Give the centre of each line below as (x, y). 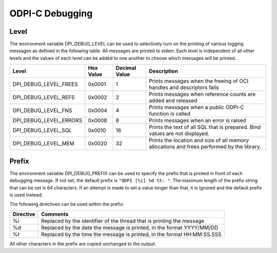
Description (164, 71)
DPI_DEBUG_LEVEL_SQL (42, 131)
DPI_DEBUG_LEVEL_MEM (43, 143)
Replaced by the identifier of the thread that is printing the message (123, 221)
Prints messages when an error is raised (197, 120)
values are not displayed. (179, 134)
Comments (55, 214)
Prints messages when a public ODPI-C (197, 108)
